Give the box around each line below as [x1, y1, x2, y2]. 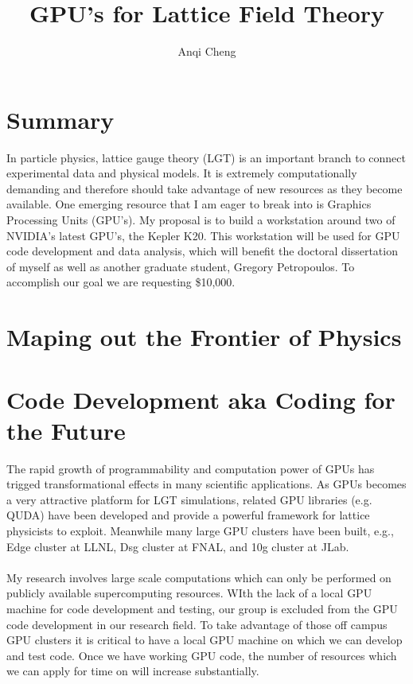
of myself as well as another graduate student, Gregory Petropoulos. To [6, 258, 355, 274]
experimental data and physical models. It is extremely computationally [6, 165, 357, 181]
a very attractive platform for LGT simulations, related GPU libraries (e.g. [6, 491, 372, 507]
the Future [6, 414, 126, 446]
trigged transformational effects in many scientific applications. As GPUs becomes [6, 476, 407, 492]
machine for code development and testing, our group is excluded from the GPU [6, 600, 398, 617]
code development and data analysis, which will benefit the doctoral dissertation [6, 243, 398, 259]
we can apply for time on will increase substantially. [6, 663, 259, 679]
